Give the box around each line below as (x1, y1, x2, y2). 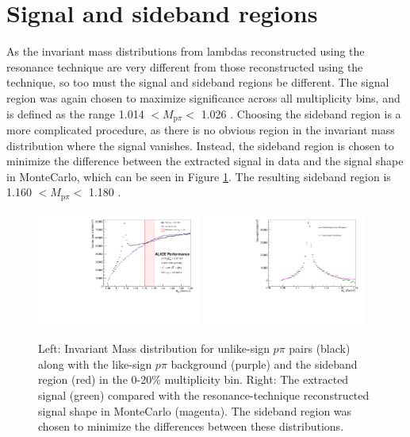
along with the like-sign (38, 355, 152, 372)
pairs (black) (289, 340, 351, 357)
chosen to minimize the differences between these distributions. (38, 418, 344, 435)
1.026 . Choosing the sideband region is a (201, 105, 401, 122)
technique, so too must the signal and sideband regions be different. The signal (6, 74, 389, 91)
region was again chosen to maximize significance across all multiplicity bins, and (6, 89, 400, 106)
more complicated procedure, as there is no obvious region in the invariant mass (6, 121, 395, 137)
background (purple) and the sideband (171, 355, 358, 372)
